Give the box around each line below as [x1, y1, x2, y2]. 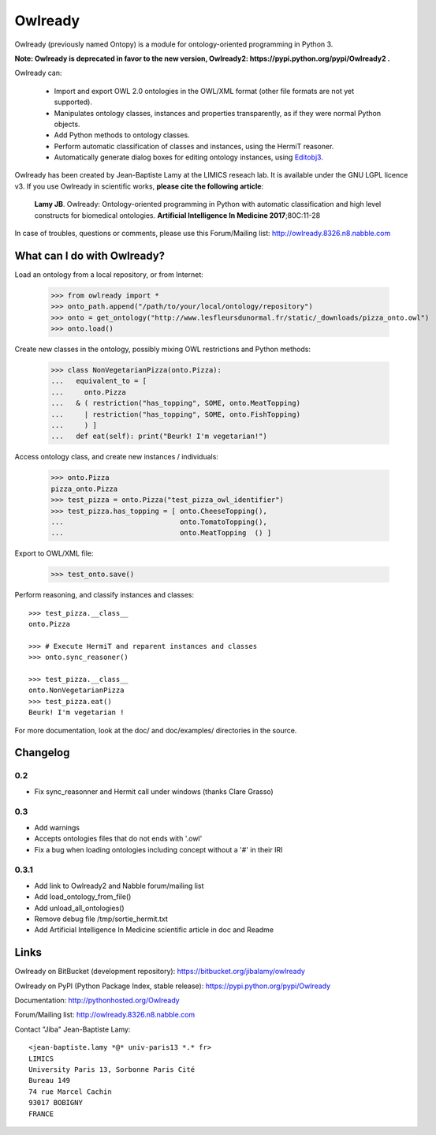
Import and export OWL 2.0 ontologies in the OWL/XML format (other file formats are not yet [54, 86, 355, 96]
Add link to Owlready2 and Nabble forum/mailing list [34, 881, 204, 890]
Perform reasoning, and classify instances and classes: [14, 590, 195, 600]
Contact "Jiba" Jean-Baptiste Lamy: [14, 1024, 131, 1034]
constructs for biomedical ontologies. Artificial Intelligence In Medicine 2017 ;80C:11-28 [34, 210, 321, 220]
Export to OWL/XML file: [14, 549, 94, 558]
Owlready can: [14, 68, 62, 78]
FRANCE [28, 1109, 54, 1118]
